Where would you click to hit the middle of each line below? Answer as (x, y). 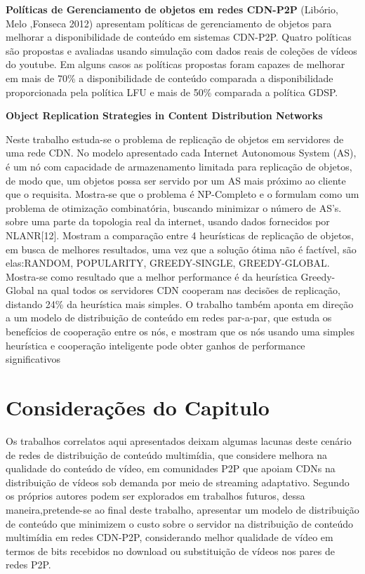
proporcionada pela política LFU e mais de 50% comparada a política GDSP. (172, 92)
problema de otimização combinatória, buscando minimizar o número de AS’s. (174, 207)
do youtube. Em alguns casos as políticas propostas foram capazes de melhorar (175, 64)
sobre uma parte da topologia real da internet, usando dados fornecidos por (168, 221)
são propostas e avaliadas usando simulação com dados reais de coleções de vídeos (181, 50)
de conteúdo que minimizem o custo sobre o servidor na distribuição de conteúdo (180, 523)
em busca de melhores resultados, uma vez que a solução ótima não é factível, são (181, 249)
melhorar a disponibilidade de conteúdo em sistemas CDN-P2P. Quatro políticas (179, 37)
